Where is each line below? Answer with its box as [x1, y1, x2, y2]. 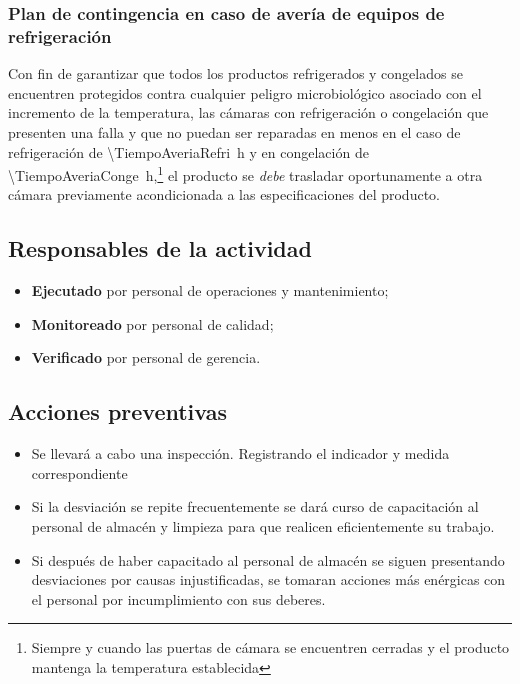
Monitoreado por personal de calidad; [31, 313, 274, 334]
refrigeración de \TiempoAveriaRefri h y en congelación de [8, 141, 369, 162]
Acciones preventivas [8, 396, 227, 427]
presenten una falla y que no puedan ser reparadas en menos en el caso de [8, 121, 461, 142]
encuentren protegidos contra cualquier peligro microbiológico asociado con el [8, 82, 482, 103]
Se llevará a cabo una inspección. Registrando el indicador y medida [31, 443, 450, 464]
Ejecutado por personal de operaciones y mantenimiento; [31, 280, 389, 301]
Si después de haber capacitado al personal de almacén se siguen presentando [31, 549, 505, 570]
